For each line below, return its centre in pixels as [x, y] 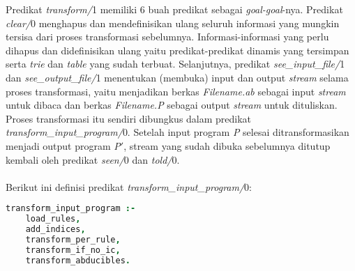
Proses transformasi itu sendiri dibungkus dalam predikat [129, 118]
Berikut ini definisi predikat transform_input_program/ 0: [129, 186]
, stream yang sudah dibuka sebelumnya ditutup [227, 145]
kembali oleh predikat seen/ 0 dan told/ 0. [93, 159]
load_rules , [53, 219]
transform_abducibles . [78, 260]
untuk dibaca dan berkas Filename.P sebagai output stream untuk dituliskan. [172, 105]
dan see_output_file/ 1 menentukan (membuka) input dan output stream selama [177, 77]
